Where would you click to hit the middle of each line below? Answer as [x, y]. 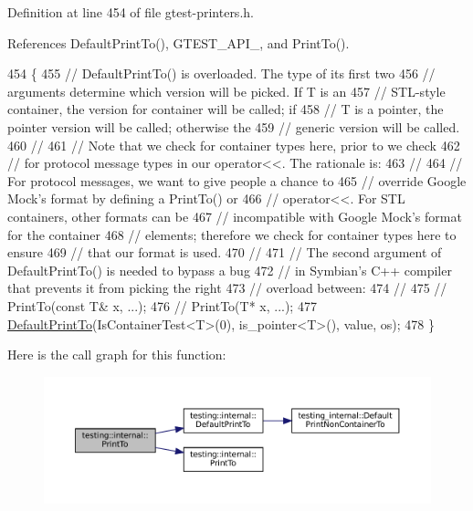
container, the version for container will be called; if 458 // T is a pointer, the [226, 109]
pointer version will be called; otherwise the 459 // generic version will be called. [234, 126]
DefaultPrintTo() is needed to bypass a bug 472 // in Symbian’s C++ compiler [230, 270]
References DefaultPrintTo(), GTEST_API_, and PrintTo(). [179, 42]
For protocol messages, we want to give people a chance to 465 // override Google [237, 180]
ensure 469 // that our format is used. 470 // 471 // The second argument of [225, 252]
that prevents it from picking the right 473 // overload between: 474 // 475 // [227, 288]
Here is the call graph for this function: [117, 355]
